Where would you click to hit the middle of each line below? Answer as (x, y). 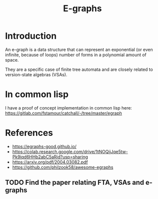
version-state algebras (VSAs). (36, 74)
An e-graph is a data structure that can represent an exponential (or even (79, 49)
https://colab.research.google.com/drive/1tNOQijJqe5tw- (70, 152)
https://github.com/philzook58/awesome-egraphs (63, 167)
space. (12, 60)
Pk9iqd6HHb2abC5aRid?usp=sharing (50, 156)
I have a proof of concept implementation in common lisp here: (69, 108)
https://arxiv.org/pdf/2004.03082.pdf (50, 162)
